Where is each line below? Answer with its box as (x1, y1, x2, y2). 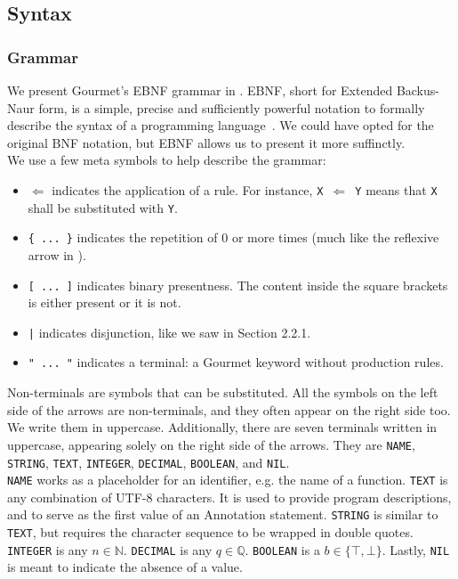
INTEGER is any (7, 540, 88, 559)
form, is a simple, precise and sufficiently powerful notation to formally (38, 98, 425, 117)
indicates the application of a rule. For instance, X (52, 180, 324, 199)
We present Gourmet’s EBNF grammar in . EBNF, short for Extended (7, 81, 393, 99)
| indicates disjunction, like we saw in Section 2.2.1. (28, 322, 311, 341)
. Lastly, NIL (382, 540, 450, 559)
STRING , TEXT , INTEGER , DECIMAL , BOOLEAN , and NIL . (7, 453, 290, 471)
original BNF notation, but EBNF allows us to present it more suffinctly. (7, 133, 406, 151)
